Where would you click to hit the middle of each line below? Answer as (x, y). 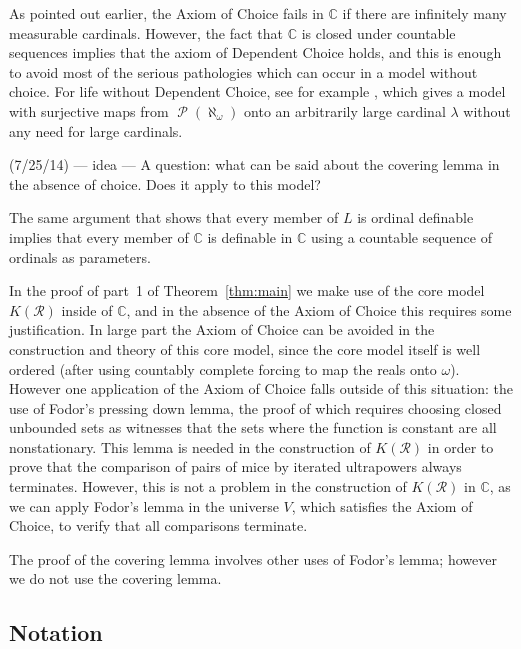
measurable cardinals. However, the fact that (146, 32)
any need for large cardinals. (96, 130)
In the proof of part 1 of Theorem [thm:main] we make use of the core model (247, 290)
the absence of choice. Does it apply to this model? (165, 183)
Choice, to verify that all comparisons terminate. (158, 525)
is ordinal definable (415, 217)
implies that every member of (99, 236)
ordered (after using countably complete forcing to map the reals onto (223, 368)
